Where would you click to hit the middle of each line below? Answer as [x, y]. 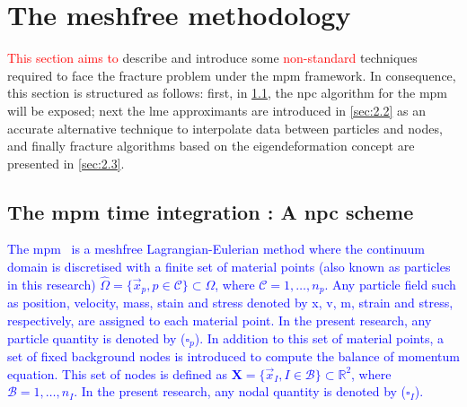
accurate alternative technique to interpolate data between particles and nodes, [225, 128]
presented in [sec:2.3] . [66, 163]
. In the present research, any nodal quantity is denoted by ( [240, 391]
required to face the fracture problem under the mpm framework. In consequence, [232, 75]
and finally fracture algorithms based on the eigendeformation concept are [211, 146]
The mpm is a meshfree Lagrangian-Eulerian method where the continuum [216, 249]
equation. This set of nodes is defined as [117, 373]
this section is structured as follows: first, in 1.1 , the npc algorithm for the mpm [227, 93]
